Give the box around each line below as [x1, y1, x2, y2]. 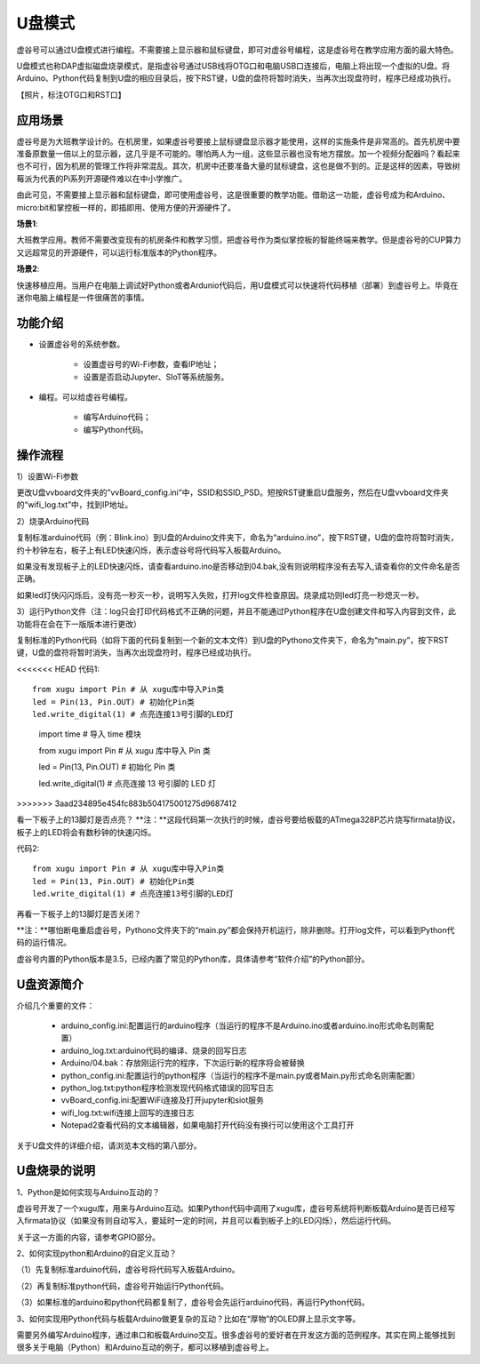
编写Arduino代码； [83, 411, 151, 422]
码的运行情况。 [16, 937, 71, 948]
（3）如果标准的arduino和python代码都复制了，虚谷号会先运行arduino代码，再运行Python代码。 [16, 1297, 370, 1308]
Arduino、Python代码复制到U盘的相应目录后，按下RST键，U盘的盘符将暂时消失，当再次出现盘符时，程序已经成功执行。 [16, 73, 456, 84]
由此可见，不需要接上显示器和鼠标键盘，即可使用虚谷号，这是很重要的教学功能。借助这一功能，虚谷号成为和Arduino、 [16, 189, 451, 200]
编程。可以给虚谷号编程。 [38, 392, 132, 402]
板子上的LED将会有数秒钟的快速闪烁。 [16, 826, 156, 837]
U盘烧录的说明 [16, 1163, 96, 1178]
